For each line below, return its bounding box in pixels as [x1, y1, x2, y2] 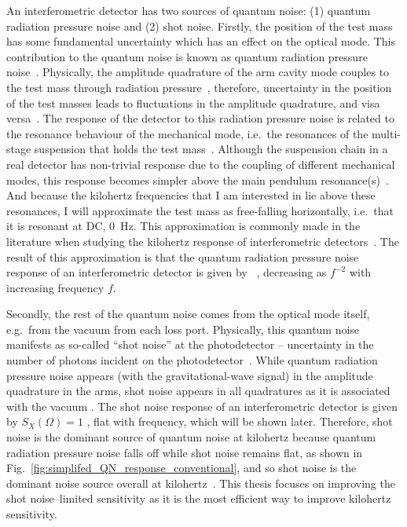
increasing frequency [6, 279, 104, 295]
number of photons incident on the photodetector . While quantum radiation [6, 352, 378, 368]
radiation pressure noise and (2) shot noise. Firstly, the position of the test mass [6, 17, 393, 34]
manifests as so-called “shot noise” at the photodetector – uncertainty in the [6, 336, 374, 353]
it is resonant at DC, [6, 218, 106, 234]
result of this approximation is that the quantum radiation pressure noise [6, 248, 359, 265]
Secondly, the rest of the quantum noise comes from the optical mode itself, [6, 306, 370, 322]
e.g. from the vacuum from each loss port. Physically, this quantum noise [6, 320, 360, 337]
